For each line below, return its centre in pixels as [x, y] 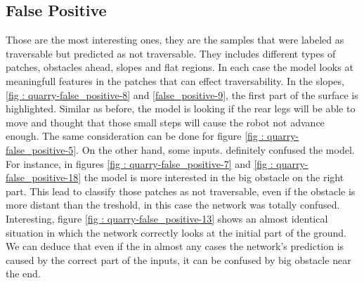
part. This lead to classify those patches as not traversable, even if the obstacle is [181, 191]
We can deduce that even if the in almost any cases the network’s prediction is [175, 246]
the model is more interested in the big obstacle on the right [214, 177]
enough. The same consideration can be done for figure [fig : [135, 136]
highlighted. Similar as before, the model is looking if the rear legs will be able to [181, 108]
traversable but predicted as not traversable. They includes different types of [171, 53]
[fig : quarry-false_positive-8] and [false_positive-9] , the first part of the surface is [182, 94]
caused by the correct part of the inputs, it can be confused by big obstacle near [178, 259]
